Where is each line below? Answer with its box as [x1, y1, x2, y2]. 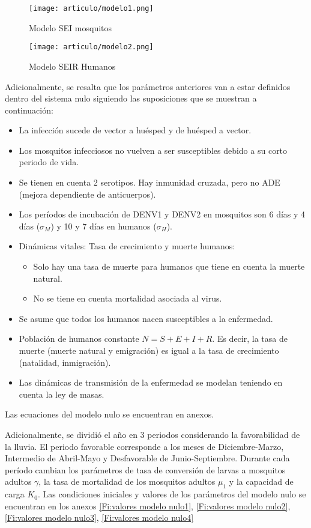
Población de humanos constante [19, 332, 139, 345]
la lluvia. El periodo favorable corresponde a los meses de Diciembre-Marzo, [5, 440, 284, 452]
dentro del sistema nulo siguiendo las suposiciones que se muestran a [5, 92, 257, 105]
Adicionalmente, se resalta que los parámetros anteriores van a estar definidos [5, 80, 291, 93]
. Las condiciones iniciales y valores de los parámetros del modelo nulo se [37, 488, 306, 500]
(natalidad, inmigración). [19, 356, 111, 368]
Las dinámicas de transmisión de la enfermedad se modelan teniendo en [19, 376, 283, 389]
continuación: [5, 103, 53, 116]
